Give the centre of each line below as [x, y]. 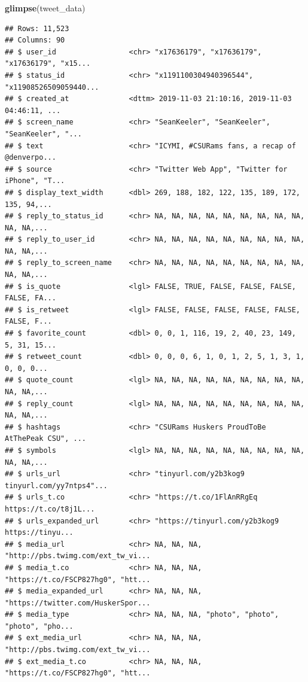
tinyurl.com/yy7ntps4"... [56, 485]
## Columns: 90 [35, 40]
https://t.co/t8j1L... [50, 509]
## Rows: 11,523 [37, 28]
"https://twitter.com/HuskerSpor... [78, 603]
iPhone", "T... [35, 181]
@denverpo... [31, 158]
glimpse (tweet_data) [45, 8]
